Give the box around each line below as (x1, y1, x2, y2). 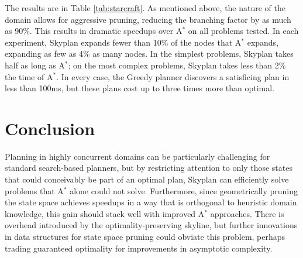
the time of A (5, 70, 53, 82)
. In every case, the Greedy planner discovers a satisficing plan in (56, 70, 290, 82)
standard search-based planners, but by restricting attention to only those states (5, 161, 292, 174)
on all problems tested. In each (188, 25, 299, 37)
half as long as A (5, 59, 65, 71)
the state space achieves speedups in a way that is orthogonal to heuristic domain (5, 196, 297, 208)
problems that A (5, 184, 64, 197)
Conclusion (5, 116, 95, 140)
